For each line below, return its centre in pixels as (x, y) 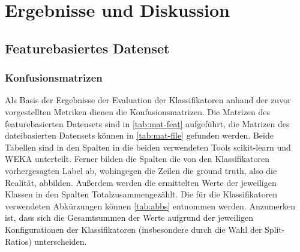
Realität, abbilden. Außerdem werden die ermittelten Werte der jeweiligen (141, 182)
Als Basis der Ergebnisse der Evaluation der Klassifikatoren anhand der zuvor (148, 100)
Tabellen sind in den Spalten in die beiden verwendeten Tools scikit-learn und (148, 147)
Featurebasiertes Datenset (87, 48)
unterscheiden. (61, 241)
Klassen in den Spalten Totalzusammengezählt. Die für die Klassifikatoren (141, 194)
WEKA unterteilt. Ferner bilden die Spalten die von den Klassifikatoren (137, 159)
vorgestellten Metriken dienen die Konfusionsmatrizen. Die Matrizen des (138, 111)
